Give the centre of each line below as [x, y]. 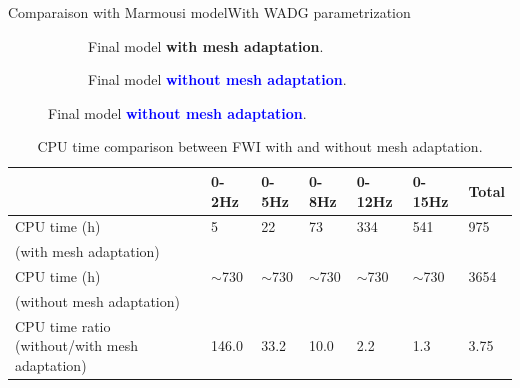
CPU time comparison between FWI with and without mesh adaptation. [260, 146]
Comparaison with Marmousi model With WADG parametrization [209, 12]
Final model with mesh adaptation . [206, 45]
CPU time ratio [63, 325]
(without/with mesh [76, 345]
